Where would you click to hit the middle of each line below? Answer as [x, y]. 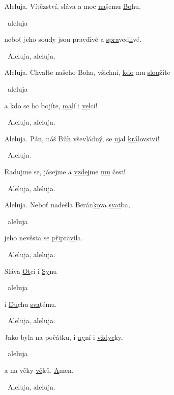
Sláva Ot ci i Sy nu [31, 271]
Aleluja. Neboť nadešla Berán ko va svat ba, [67, 205]
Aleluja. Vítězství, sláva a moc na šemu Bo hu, [73, 6]
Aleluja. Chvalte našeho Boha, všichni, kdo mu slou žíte [87, 72]
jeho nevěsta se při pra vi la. [44, 238]
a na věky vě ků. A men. [39, 370]
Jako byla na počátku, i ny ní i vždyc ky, [64, 337]
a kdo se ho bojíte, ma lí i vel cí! [51, 105]
